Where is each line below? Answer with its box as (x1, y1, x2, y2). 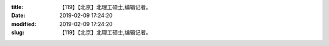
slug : (11, 29, 24, 36)
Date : (11, 12, 26, 19)
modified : (11, 20, 37, 27)
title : (11, 4, 24, 10)
